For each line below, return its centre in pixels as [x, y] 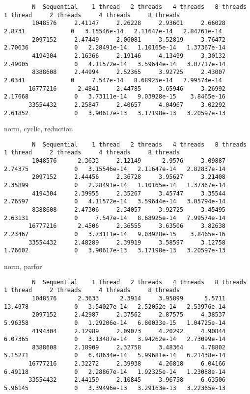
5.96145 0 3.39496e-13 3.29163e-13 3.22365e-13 [115, 388]
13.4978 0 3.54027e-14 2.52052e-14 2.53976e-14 [115, 307]
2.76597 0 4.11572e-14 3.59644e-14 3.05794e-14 [115, 202]
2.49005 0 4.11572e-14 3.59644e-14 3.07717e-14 [115, 64]
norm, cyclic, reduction [39, 129]
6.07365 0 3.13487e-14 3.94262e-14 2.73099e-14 [115, 339]
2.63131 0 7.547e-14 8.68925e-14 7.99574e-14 [115, 218]
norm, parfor [23, 266]
